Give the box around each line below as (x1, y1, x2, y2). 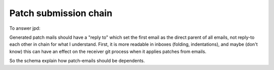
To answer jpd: (9, 25, 41, 31)
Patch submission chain (9, 8, 113, 19)
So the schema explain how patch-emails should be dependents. (9, 58, 145, 64)
